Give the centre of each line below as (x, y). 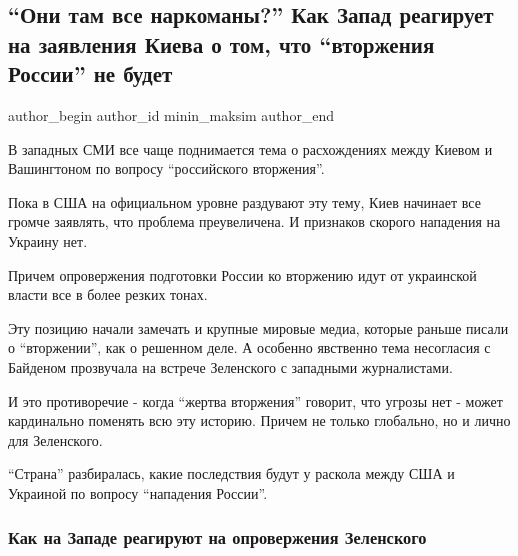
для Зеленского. (55, 439)
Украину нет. (48, 240)
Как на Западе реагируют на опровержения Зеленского (217, 537)
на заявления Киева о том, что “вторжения (221, 43)
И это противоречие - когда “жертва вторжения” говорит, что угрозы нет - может (255, 400)
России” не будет (90, 73)
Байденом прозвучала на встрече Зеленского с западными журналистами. (230, 366)
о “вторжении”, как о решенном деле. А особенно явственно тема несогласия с (249, 347)
